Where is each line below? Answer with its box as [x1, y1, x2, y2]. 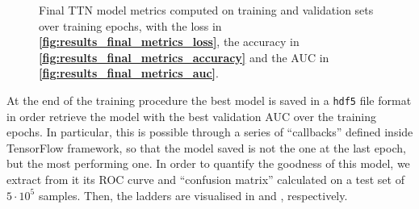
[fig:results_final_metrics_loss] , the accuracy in [39, 33, 300, 50]
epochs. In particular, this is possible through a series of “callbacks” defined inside [6, 123, 413, 140]
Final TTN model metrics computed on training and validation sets [39, 2, 374, 18]
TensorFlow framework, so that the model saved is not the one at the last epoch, [6, 139, 406, 156]
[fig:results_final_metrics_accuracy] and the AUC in [39, 48, 329, 65]
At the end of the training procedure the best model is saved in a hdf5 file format [6, 91, 412, 108]
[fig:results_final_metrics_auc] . [39, 65, 219, 82]
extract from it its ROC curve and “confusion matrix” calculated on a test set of [6, 171, 404, 187]
